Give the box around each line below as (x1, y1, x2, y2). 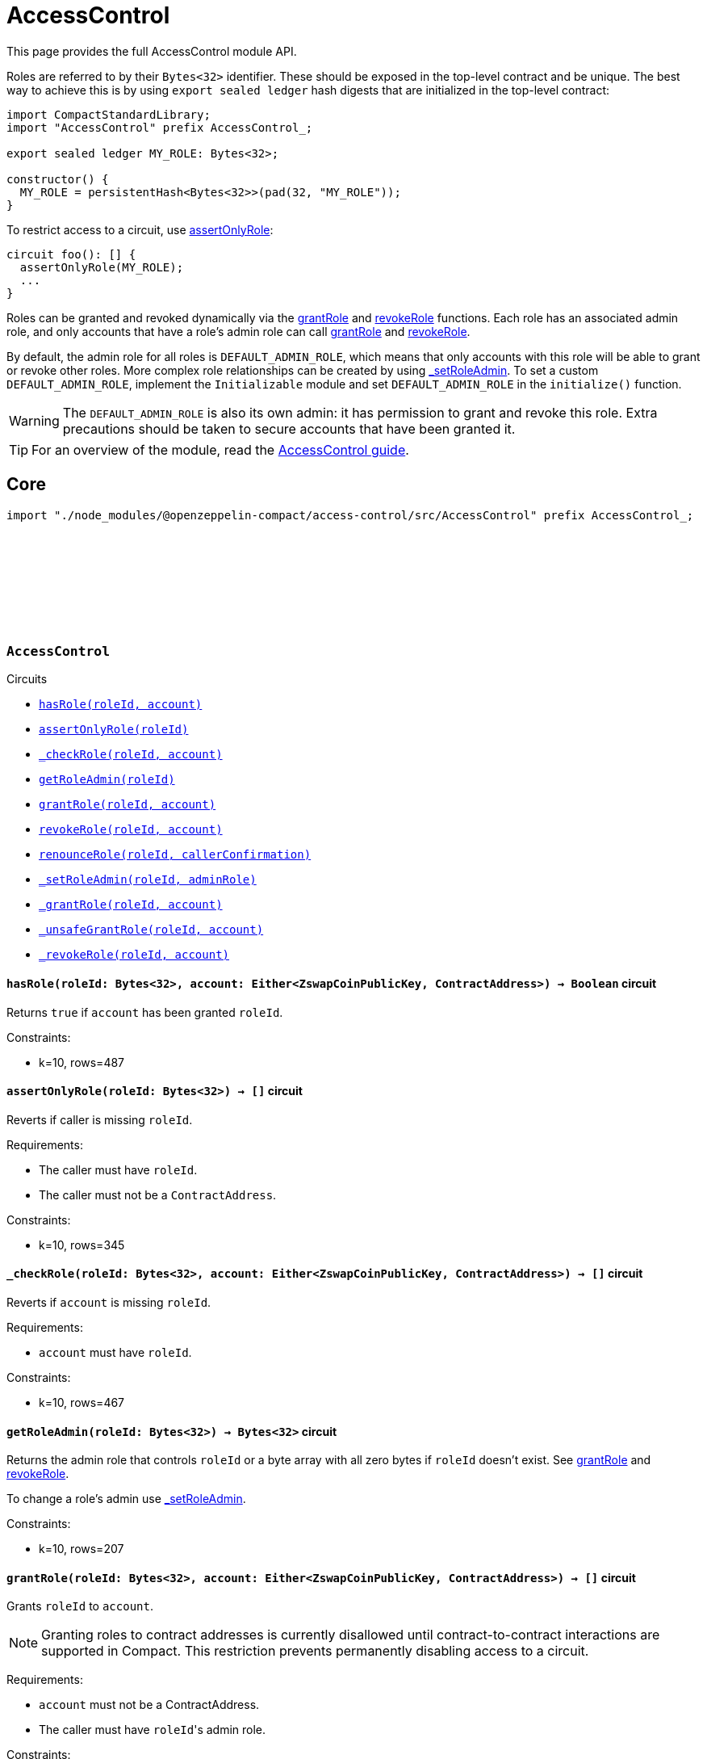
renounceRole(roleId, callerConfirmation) (39, 848, 312, 862)
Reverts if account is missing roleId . (6, 1295, 211, 1309)
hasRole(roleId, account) (39, 698, 203, 712)
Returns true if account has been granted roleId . (6, 1005, 283, 1019)
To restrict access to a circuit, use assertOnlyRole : (6, 222, 274, 237)
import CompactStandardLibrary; (6, 107, 211, 121)
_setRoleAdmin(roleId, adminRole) (39, 873, 257, 887)
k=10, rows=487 (39, 1055, 125, 1069)
